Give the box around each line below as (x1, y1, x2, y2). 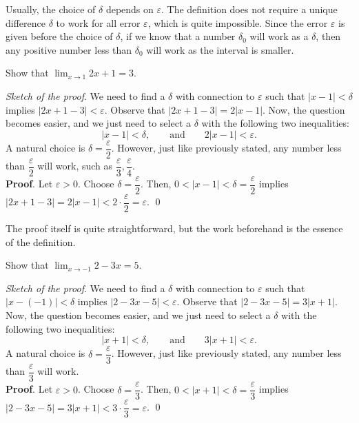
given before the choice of (6, 29, 113, 43)
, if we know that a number (120, 29, 236, 43)
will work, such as (37, 158, 113, 173)
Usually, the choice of (6, 2, 96, 16)
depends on (105, 2, 154, 16)
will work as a (249, 29, 309, 43)
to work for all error (56, 15, 141, 30)
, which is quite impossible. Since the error (147, 15, 328, 30)
